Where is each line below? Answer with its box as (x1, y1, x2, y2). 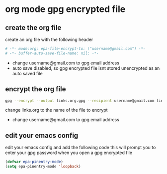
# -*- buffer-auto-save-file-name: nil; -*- (5, 51, 99, 56)
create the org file (5, 23, 62, 32)
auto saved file (12, 70, 43, 76)
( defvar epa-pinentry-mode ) (5, 160, 64, 165)
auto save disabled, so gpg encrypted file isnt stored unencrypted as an (12, 65, 160, 71)
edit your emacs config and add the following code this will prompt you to (5, 145, 156, 151)
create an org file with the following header (5, 36, 93, 42)
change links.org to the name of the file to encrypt (5, 107, 108, 113)
